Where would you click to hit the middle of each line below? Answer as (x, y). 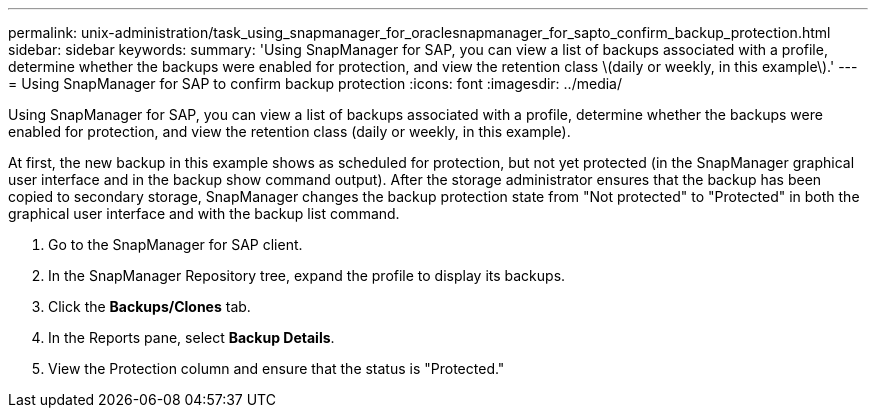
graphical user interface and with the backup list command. (204, 213)
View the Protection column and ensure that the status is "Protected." (276, 368)
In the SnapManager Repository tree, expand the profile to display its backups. (307, 275)
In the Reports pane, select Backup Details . (191, 337)
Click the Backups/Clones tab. (149, 306)
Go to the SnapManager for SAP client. (175, 244)
